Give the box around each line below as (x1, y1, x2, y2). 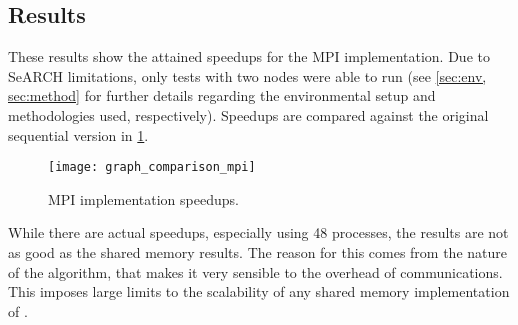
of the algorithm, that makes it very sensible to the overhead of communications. (8, 261, 503, 282)
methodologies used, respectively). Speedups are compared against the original (8, 104, 489, 125)
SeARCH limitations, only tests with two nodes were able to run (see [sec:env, (8, 65, 487, 86)
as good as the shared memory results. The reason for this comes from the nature (8, 242, 507, 263)
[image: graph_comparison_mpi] (48, 160, 256, 175)
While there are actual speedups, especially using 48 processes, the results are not (8, 222, 509, 243)
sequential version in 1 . (8, 124, 149, 145)
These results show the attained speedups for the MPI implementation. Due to (8, 46, 490, 67)
